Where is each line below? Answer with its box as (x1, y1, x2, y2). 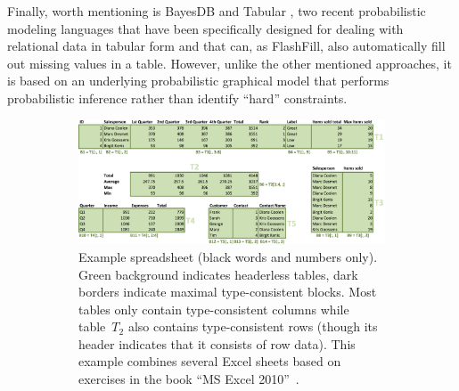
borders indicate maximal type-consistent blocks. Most (78, 282, 377, 301)
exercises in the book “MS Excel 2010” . (78, 370, 299, 388)
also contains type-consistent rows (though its (127, 317, 378, 336)
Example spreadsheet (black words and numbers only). (78, 247, 378, 265)
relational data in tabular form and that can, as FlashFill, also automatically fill (7, 37, 446, 55)
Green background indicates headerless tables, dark (78, 265, 358, 283)
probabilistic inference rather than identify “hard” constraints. (7, 88, 348, 107)
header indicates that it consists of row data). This (78, 334, 356, 353)
